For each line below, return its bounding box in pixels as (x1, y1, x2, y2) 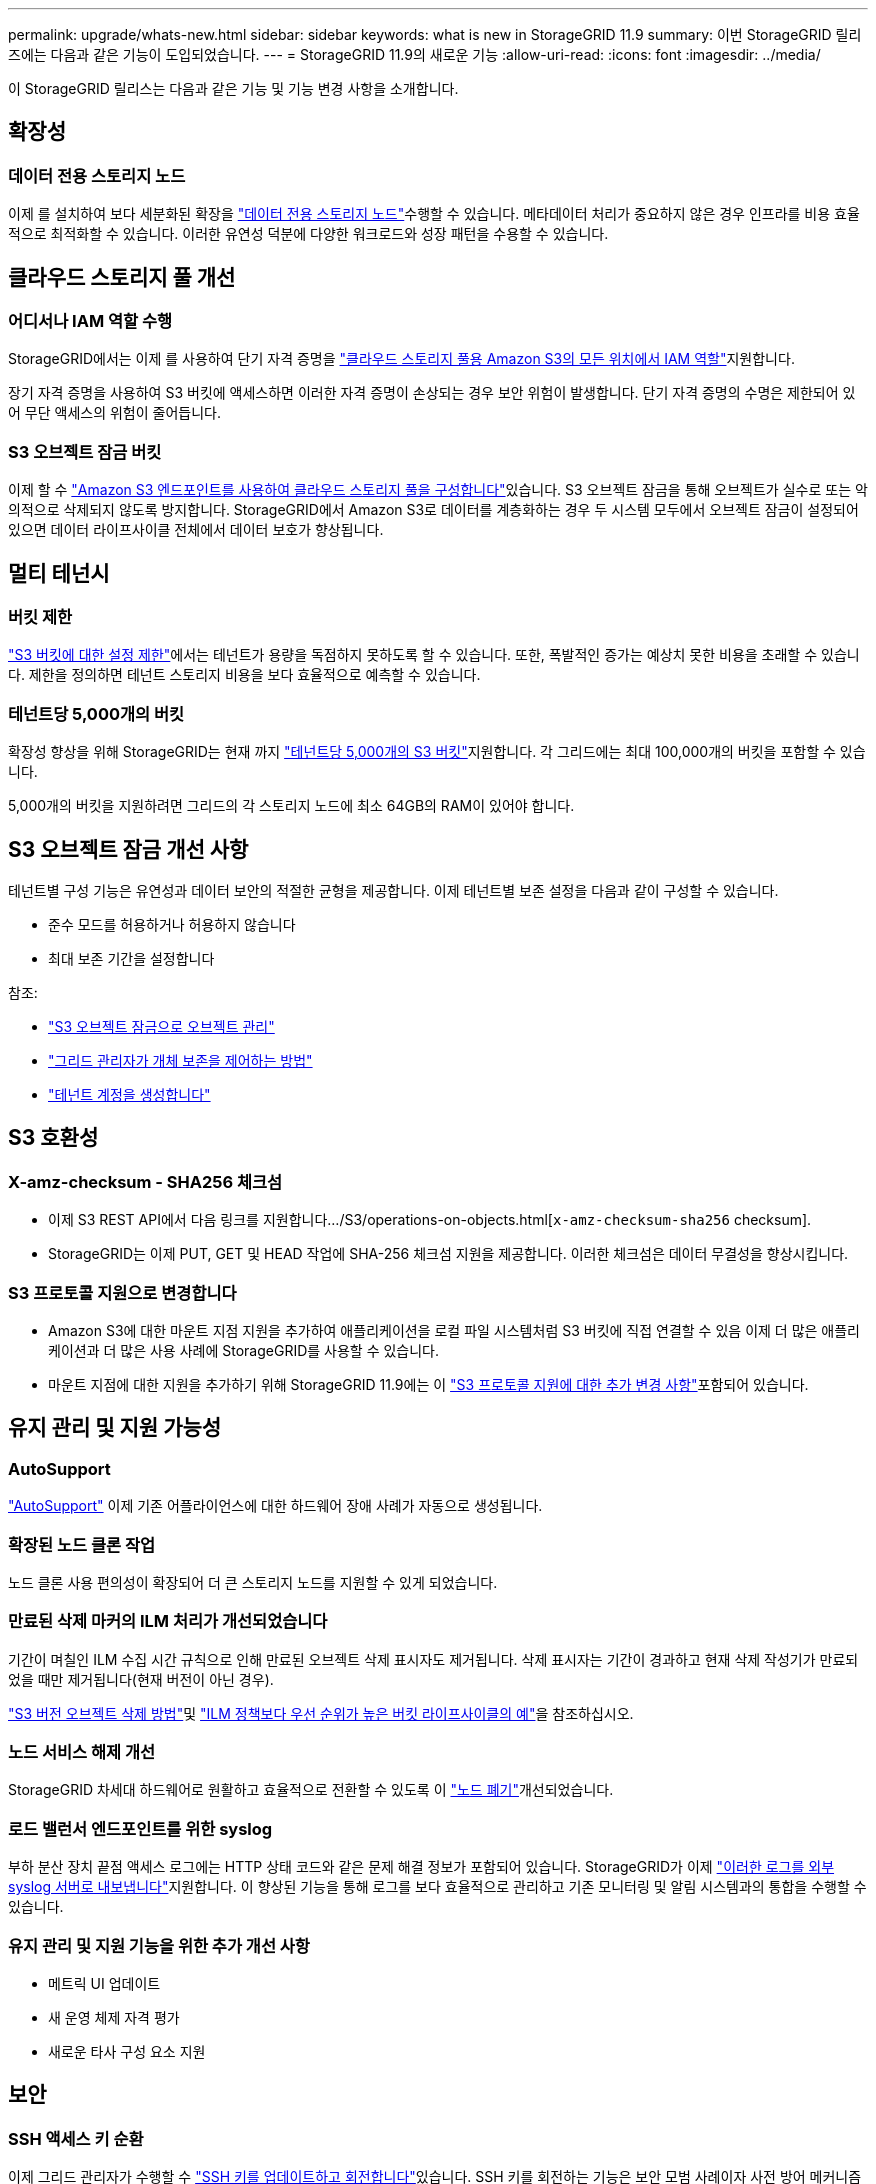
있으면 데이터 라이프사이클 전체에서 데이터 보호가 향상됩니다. (8, 521, 384, 539)
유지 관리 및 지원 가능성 (8, 1415, 222, 1441)
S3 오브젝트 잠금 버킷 (8, 441, 162, 462)
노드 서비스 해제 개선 (8, 1742, 156, 1763)
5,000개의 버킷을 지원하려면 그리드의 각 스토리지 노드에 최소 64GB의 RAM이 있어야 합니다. (8, 797, 575, 815)
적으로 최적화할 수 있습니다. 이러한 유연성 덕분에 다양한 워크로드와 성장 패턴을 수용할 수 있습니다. (8, 225, 609, 243)
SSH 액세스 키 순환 (8, 2128, 144, 2149)
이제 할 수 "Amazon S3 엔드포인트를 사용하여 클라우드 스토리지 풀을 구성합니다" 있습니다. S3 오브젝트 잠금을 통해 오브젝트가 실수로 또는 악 (8, 481, 868, 499)
